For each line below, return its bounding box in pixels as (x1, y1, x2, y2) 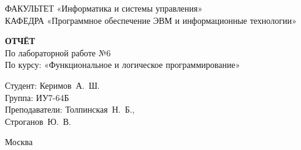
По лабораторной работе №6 (5, 46, 111, 59)
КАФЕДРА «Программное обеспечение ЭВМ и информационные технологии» (5, 13, 297, 26)
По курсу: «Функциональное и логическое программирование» (5, 58, 240, 71)
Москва (5, 135, 33, 148)
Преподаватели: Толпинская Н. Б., (5, 103, 135, 116)
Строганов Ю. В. (5, 114, 72, 127)
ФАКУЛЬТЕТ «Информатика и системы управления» (5, 2, 203, 14)
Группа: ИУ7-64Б (5, 91, 69, 103)
